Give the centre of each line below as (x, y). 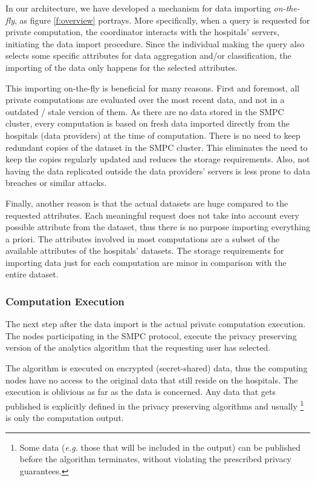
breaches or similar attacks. (56, 183)
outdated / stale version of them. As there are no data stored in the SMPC (145, 111)
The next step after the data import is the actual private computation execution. (156, 324)
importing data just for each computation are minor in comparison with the (146, 262)
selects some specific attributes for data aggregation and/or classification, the (148, 55)
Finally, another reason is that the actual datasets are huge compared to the (147, 203)
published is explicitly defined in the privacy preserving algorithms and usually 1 (155, 405)
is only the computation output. (65, 418)
